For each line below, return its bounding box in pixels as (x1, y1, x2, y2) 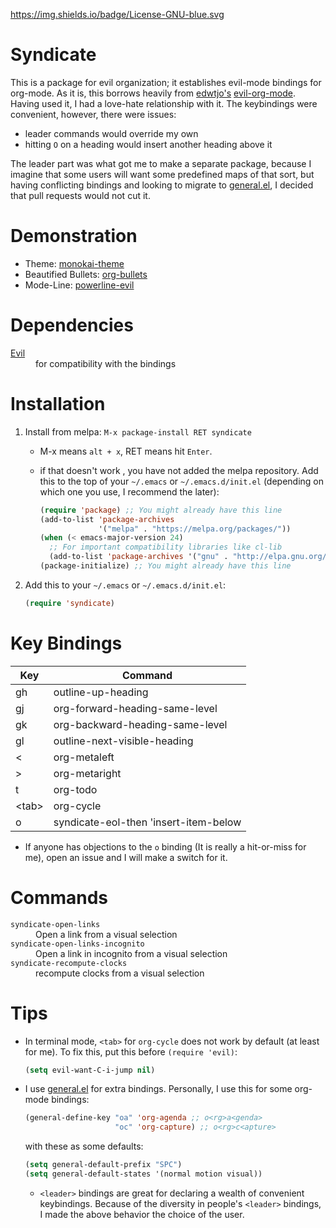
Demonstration (10, 225, 138, 248)
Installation (10, 393, 106, 415)
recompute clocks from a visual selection (35, 967, 205, 979)
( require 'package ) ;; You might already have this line (39, 505, 283, 515)
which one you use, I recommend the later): (39, 485, 220, 498)
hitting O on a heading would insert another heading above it (24, 138, 273, 150)
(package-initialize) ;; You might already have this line (39, 561, 292, 571)
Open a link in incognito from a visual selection (35, 947, 228, 959)
